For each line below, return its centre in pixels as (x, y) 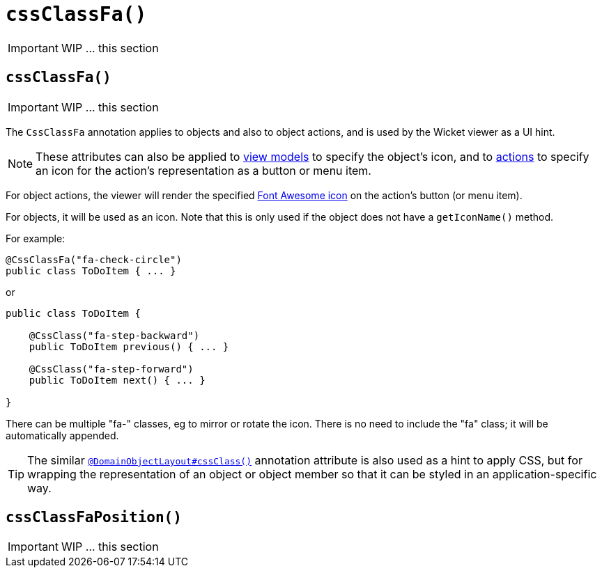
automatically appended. (62, 435)
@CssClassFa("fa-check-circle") (94, 259)
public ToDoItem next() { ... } (117, 380)
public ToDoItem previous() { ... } (129, 346)
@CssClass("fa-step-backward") (114, 335)
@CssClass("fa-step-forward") (111, 369)
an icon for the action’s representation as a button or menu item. (203, 170)
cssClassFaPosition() (94, 518)
